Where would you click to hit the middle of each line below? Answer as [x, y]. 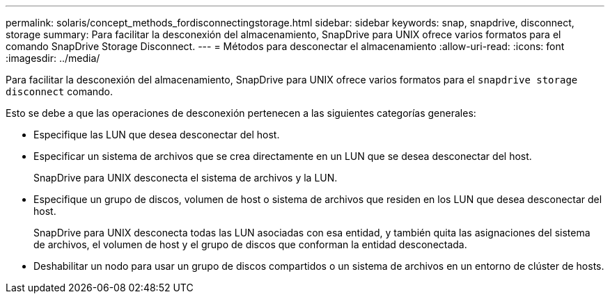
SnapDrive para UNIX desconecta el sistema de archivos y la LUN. [186, 178]
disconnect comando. [60, 91]
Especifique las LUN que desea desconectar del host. [157, 135]
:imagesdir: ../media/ [53, 58]
